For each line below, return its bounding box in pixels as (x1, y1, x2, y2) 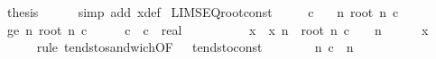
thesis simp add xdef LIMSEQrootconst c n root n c (6, 3, 399, 21)
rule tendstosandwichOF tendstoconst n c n (36, 38, 354, 56)
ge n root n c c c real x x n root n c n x (6, 20, 429, 38)
